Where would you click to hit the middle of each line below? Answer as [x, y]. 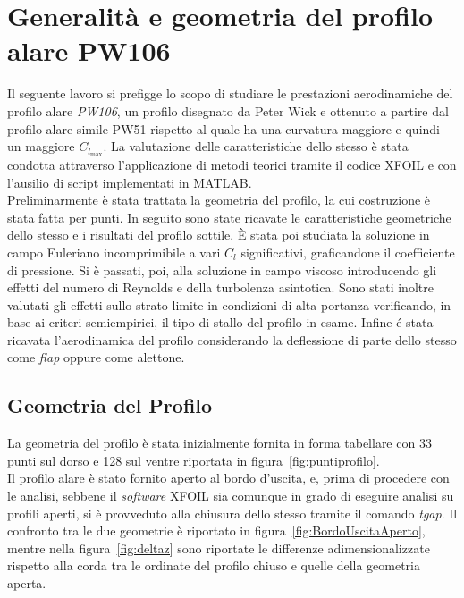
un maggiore [41, 146]
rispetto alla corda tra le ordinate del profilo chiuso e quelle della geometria [214, 565]
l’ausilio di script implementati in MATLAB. [130, 182]
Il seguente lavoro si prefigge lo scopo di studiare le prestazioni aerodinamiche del [230, 93]
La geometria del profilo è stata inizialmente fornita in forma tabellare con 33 [219, 443]
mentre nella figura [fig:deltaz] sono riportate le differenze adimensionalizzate [219, 547]
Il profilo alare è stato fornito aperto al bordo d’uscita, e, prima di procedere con [228, 478]
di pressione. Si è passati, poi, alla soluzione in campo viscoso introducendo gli [222, 270]
